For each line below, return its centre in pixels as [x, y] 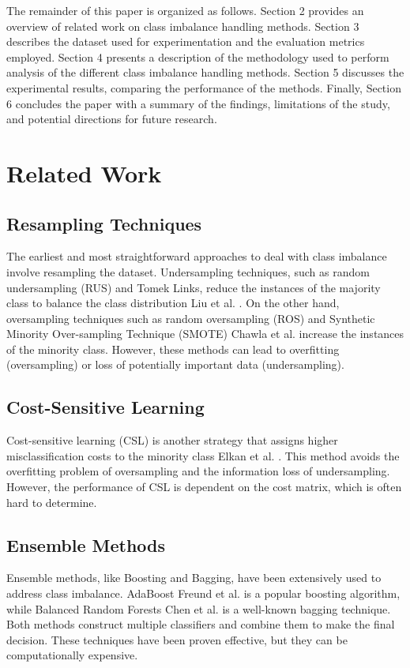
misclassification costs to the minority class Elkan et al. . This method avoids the [203, 455]
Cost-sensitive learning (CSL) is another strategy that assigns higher [172, 440]
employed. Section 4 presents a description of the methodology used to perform [198, 56]
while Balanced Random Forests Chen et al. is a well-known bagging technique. [199, 608]
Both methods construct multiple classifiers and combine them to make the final [201, 624]
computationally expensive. [72, 655]
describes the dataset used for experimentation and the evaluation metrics [186, 41]
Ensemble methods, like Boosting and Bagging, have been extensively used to [194, 578]
